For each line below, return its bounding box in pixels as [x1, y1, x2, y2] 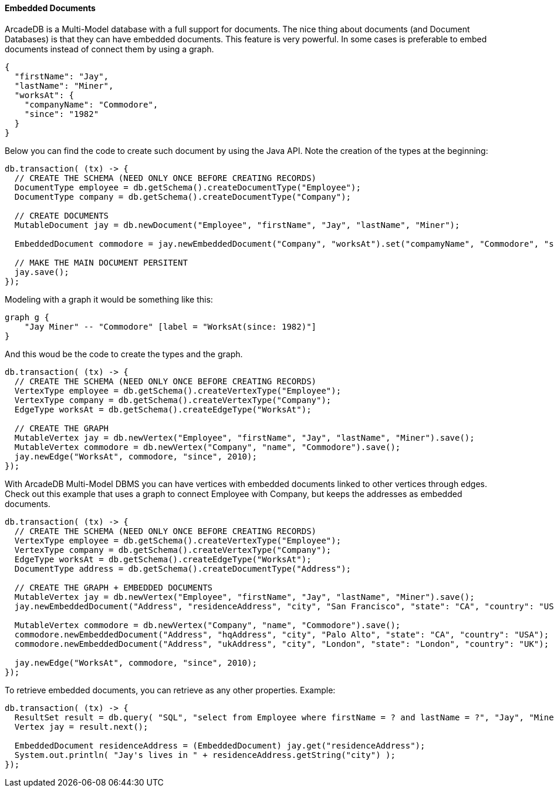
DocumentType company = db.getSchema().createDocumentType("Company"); [14, 192, 352, 202]
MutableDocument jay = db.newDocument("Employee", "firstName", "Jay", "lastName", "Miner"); [14, 220, 460, 230]
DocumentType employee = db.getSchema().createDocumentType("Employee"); [14, 182, 361, 192]
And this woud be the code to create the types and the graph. [5, 348, 243, 359]
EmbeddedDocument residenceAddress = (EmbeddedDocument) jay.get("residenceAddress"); [14, 740, 425, 750]
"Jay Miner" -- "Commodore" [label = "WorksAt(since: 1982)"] [24, 321, 317, 331]
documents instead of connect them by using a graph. [5, 43, 214, 54]
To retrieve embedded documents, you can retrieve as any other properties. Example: [5, 684, 336, 695]
